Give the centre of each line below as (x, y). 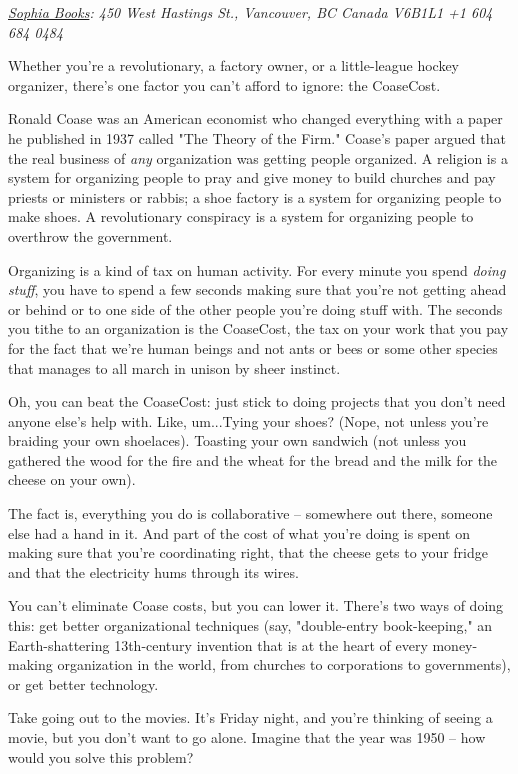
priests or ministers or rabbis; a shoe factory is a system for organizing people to (255, 196)
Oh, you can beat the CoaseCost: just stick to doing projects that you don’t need (257, 401)
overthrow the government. (90, 235)
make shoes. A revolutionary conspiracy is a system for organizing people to (241, 216)
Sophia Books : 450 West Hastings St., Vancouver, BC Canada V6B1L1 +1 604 (250, 12)
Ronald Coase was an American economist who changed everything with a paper (255, 118)
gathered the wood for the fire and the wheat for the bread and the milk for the (253, 459)
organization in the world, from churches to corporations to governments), (284, 664)
